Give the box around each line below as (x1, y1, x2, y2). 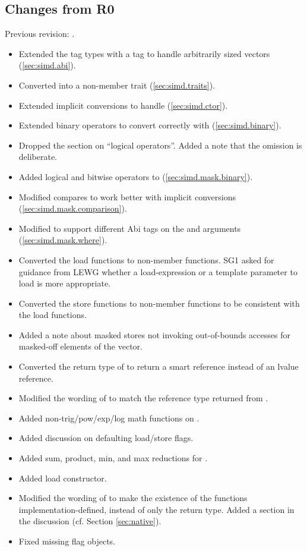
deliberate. (18, 150, 58, 163)
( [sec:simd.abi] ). (18, 59, 76, 71)
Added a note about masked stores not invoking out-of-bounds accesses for (18, 328, 290, 341)
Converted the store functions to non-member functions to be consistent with (18, 297, 300, 309)
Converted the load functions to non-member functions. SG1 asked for (18, 253, 274, 266)
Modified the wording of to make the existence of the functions (18, 492, 248, 504)
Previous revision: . (5, 27, 75, 40)
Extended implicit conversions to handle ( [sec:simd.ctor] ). (18, 99, 228, 111)
